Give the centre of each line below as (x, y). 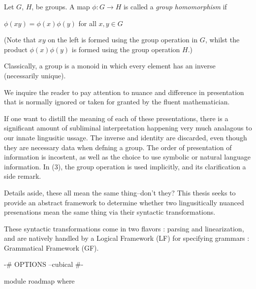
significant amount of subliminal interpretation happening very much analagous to (128, 128)
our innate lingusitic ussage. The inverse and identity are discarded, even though (126, 137)
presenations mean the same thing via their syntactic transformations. (110, 212)
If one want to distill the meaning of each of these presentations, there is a (116, 118)
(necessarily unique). (35, 75)
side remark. (23, 176)
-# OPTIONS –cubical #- (44, 264)
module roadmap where (39, 281)
